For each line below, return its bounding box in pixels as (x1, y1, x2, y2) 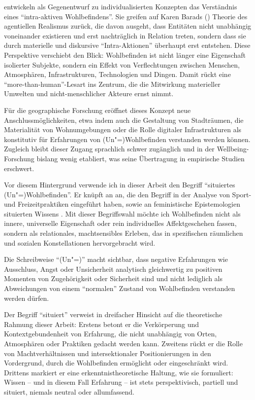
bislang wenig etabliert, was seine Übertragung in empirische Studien (36, 153, 245, 163)
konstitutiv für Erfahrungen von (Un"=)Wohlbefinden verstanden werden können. (4, 134, 251, 144)
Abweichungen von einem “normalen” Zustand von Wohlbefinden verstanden (4, 283, 235, 293)
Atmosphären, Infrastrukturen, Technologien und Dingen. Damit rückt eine (4, 69, 231, 79)
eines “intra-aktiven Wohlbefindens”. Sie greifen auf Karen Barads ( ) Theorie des (4, 11, 248, 21)
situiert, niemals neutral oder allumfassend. (4, 386, 134, 397)
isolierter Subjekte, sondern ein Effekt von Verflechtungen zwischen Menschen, (4, 59, 240, 70)
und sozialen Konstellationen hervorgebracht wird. (4, 237, 156, 248)
